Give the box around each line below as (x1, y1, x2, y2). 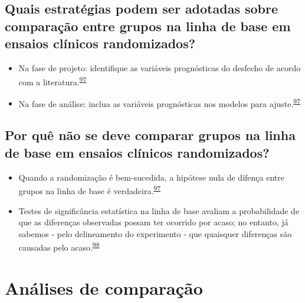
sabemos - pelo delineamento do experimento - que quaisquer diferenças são (18, 227, 292, 239)
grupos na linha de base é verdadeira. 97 (18, 183, 161, 197)
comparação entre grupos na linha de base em (5, 16, 291, 35)
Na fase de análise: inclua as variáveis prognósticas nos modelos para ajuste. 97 (18, 95, 300, 109)
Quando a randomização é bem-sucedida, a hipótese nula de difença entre (18, 171, 284, 183)
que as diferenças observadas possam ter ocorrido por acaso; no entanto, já (18, 216, 288, 228)
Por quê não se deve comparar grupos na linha (5, 126, 296, 144)
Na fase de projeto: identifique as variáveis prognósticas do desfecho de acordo (18, 61, 301, 74)
